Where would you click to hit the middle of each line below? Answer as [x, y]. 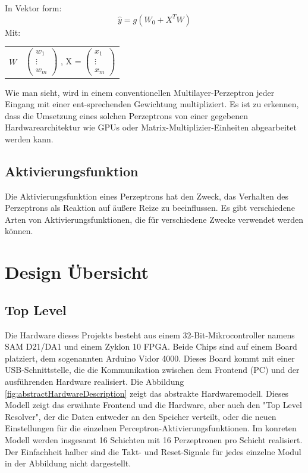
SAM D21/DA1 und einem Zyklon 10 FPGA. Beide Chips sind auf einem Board [151, 346]
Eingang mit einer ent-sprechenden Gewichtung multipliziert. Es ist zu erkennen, [152, 104]
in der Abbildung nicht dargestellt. [68, 463]
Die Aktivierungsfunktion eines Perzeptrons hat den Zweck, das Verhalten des [147, 196]
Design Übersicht [77, 272]
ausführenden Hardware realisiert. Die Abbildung [95, 381]
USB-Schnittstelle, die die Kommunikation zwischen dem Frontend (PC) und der [152, 370]
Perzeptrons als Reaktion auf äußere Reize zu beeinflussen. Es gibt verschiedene [150, 208]
